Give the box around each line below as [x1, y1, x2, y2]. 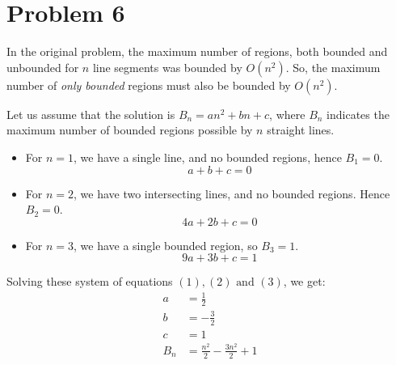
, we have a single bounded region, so [74, 236, 258, 253]
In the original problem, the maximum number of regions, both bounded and [6, 43, 388, 60]
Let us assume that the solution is [6, 105, 175, 122]
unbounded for [6, 58, 79, 75]
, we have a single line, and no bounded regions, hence [74, 148, 342, 165]
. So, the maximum [285, 58, 381, 75]
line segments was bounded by [92, 58, 242, 75]
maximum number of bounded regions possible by [6, 121, 253, 138]
